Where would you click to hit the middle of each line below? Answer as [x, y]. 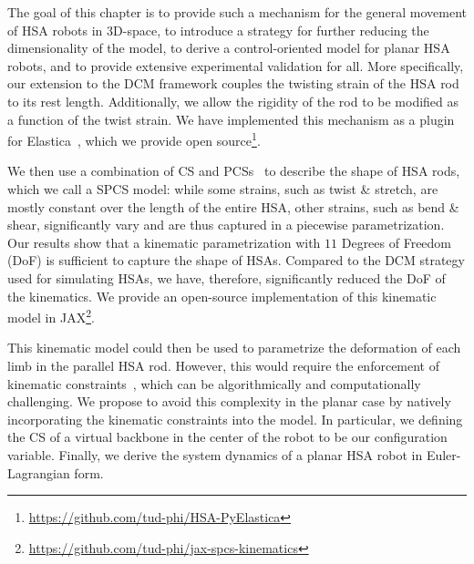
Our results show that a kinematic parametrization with [164, 242]
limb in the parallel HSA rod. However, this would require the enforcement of [224, 365]
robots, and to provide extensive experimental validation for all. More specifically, [236, 65]
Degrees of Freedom [397, 242]
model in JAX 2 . [51, 316]
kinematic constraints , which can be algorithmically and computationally [214, 383]
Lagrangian [39, 472]
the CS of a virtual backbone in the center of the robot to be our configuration [227, 437]
